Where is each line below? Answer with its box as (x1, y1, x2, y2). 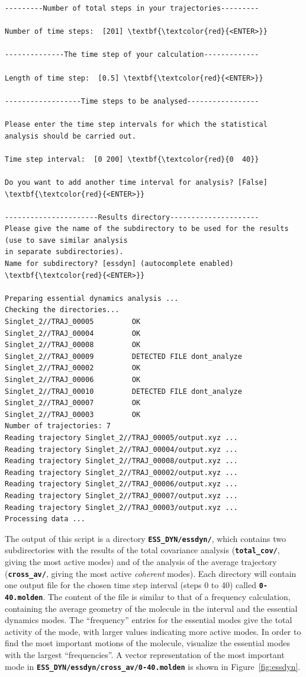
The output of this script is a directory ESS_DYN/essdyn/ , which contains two (5, 532, 286, 544)
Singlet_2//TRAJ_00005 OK (5, 317, 141, 326)
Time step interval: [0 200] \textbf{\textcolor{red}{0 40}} (5, 155, 259, 163)
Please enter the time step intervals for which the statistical (5, 120, 268, 129)
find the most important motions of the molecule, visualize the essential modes (5, 637, 290, 649)
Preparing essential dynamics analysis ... (5, 294, 179, 303)
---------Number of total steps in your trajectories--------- (5, 4, 259, 12)
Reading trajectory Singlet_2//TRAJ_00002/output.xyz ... (5, 468, 238, 477)
